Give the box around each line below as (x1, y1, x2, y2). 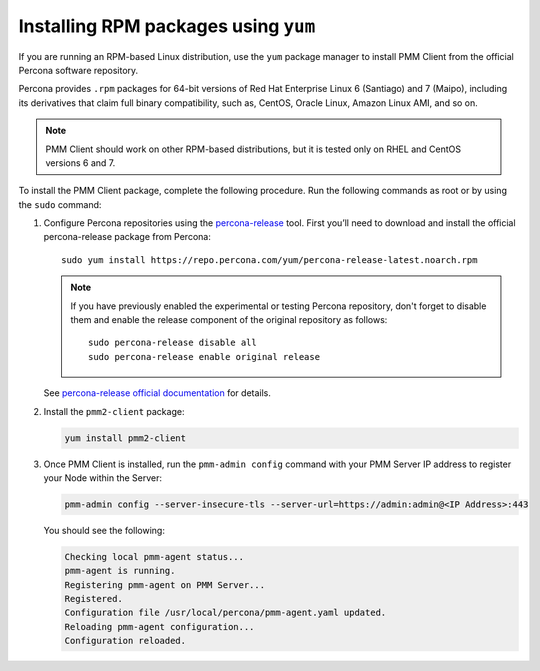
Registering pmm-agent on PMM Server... (64, 579, 265, 590)
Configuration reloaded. (64, 635, 187, 647)
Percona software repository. (18, 64, 139, 76)
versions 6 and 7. (45, 156, 116, 169)
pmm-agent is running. (64, 565, 176, 577)
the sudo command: (18, 198, 102, 210)
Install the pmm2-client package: (43, 405, 185, 417)
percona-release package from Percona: (43, 231, 212, 243)
